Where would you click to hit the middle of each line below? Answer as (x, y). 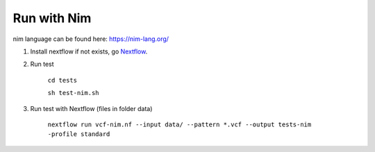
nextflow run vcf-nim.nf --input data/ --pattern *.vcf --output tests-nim (180, 124)
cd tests (62, 80)
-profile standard (79, 134)
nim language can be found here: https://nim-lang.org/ (91, 39)
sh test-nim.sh (74, 93)
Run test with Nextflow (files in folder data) (91, 108)
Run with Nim (52, 18)
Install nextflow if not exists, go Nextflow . (89, 51)
